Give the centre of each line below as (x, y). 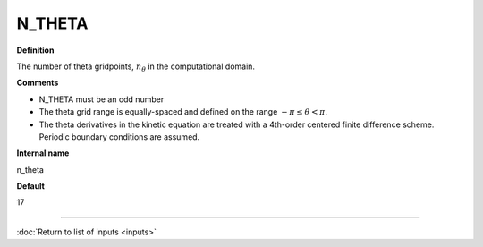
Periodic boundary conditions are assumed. (119, 136)
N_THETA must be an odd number (102, 99)
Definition (35, 50)
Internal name (43, 153)
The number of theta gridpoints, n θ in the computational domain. (136, 67)
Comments (38, 83)
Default (30, 186)
